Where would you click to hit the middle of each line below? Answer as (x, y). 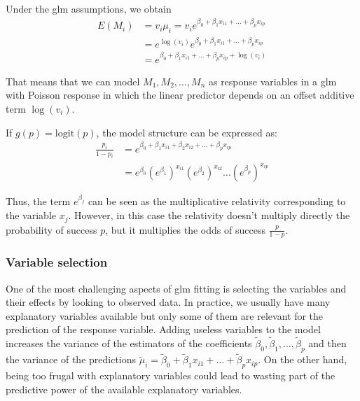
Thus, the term (38, 201)
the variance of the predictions (71, 359)
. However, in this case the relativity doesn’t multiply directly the (209, 215)
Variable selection (57, 262)
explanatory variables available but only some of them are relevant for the (165, 315)
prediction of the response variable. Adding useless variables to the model (163, 329)
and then (327, 343)
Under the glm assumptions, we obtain (89, 8)
